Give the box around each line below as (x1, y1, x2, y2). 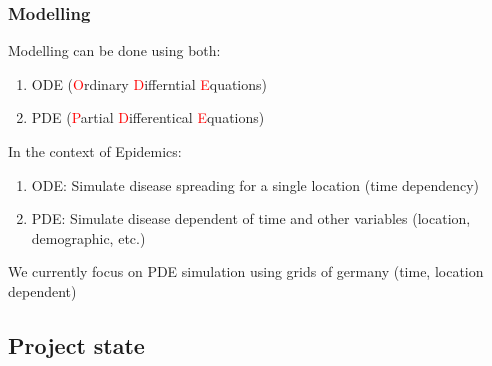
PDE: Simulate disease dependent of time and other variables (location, (31, 208, 471, 229)
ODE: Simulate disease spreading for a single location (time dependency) (31, 174, 480, 195)
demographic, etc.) (31, 227, 146, 248)
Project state (8, 329, 145, 360)
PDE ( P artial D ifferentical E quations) (31, 107, 265, 128)
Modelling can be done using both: (8, 40, 221, 61)
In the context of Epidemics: (8, 141, 182, 161)
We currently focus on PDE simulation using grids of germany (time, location (8, 261, 484, 282)
